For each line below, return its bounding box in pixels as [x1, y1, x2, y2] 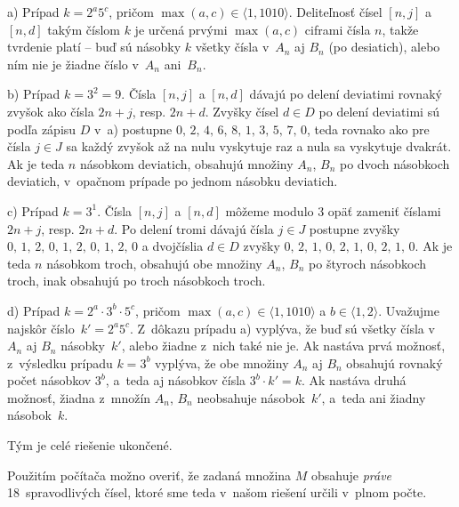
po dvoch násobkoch [340, 154, 450, 173]
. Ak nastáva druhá [301, 371, 407, 390]
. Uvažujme [378, 301, 439, 319]
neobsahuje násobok [197, 388, 305, 406]
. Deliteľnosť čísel [288, 3, 382, 20]
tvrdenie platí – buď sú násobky [7, 37, 181, 56]
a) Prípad [7, 3, 60, 20]
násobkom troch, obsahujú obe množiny [46, 253, 262, 272]
